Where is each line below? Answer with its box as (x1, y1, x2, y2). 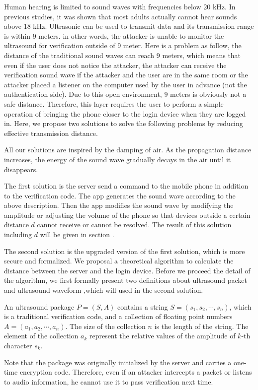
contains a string (117, 301, 168, 312)
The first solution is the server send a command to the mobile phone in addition (4, 181, 249, 191)
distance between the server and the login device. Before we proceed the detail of (4, 265, 251, 275)
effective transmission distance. (4, 128, 98, 138)
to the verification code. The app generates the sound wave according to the (4, 190, 236, 200)
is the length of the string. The (154, 321, 249, 331)
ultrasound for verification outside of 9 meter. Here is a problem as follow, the (4, 40, 242, 51)
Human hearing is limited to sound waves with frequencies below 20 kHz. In (4, 1, 236, 11)
